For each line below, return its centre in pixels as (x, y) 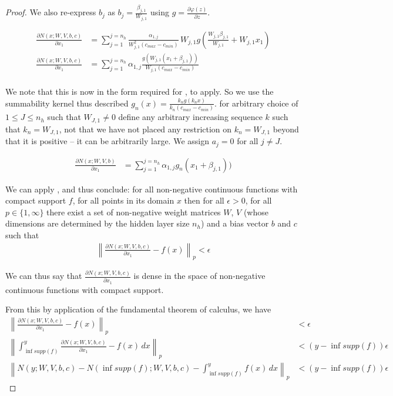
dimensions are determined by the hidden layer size (98, 223)
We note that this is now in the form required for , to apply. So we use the (140, 91)
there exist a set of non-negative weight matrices (134, 212)
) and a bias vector (235, 223)
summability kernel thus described (67, 103)
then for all (204, 200)
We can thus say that (44, 276)
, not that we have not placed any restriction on (145, 129)
